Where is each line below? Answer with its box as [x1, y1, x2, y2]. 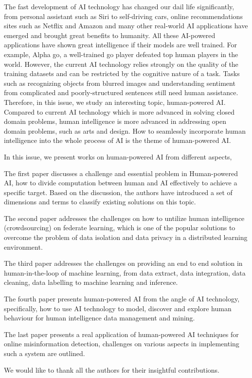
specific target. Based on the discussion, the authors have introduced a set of [4, 187, 233, 197]
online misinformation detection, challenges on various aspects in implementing [4, 338, 239, 349]
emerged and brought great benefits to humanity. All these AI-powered [4, 30, 216, 40]
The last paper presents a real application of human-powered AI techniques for [4, 329, 239, 339]
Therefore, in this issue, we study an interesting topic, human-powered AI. [4, 97, 226, 107]
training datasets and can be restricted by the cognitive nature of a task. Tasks [4, 68, 240, 79]
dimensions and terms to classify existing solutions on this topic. [4, 197, 196, 207]
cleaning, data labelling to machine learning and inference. [4, 277, 178, 287]
